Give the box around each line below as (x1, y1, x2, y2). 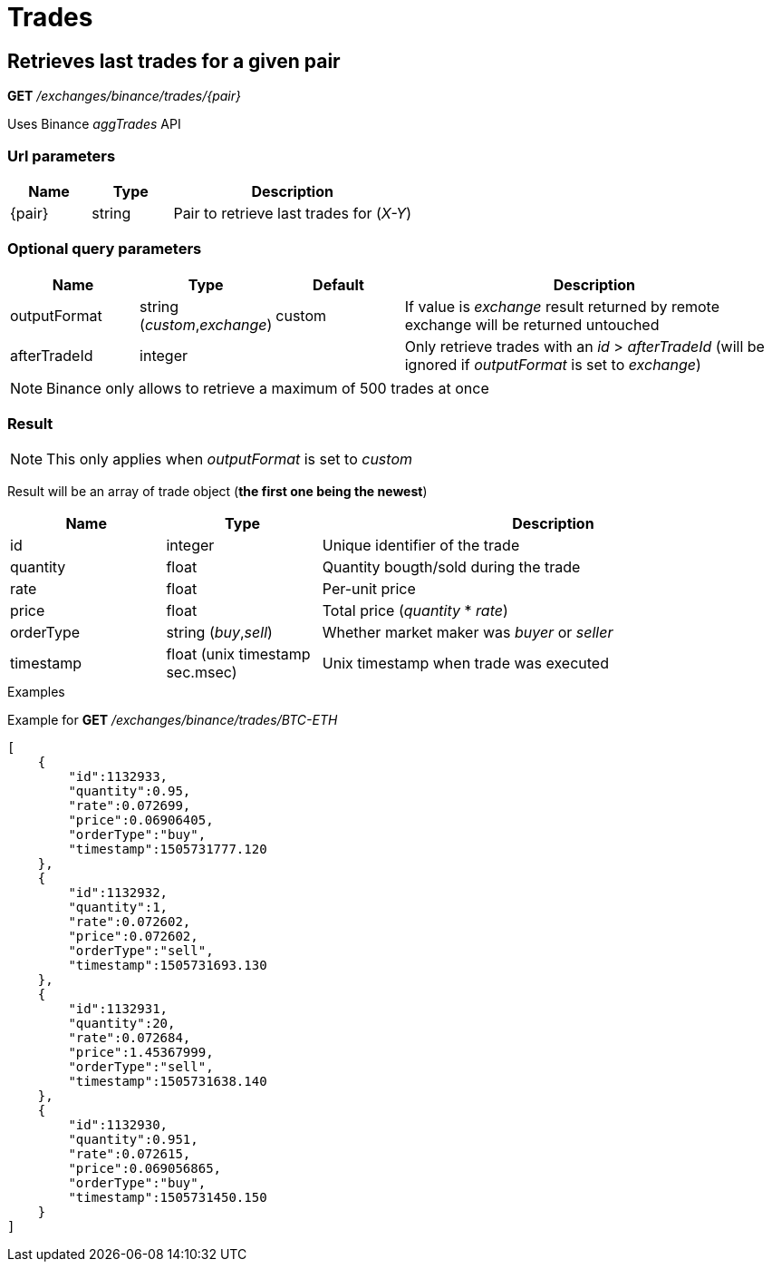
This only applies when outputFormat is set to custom (46, 450, 412, 469)
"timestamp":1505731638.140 (68, 1074, 267, 1089)
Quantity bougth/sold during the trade (322, 558, 581, 577)
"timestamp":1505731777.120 (68, 842, 267, 857)
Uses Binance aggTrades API (7, 116, 181, 132)
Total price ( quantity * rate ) (322, 601, 508, 620)
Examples (7, 684, 65, 700)
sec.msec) (166, 663, 237, 682)
